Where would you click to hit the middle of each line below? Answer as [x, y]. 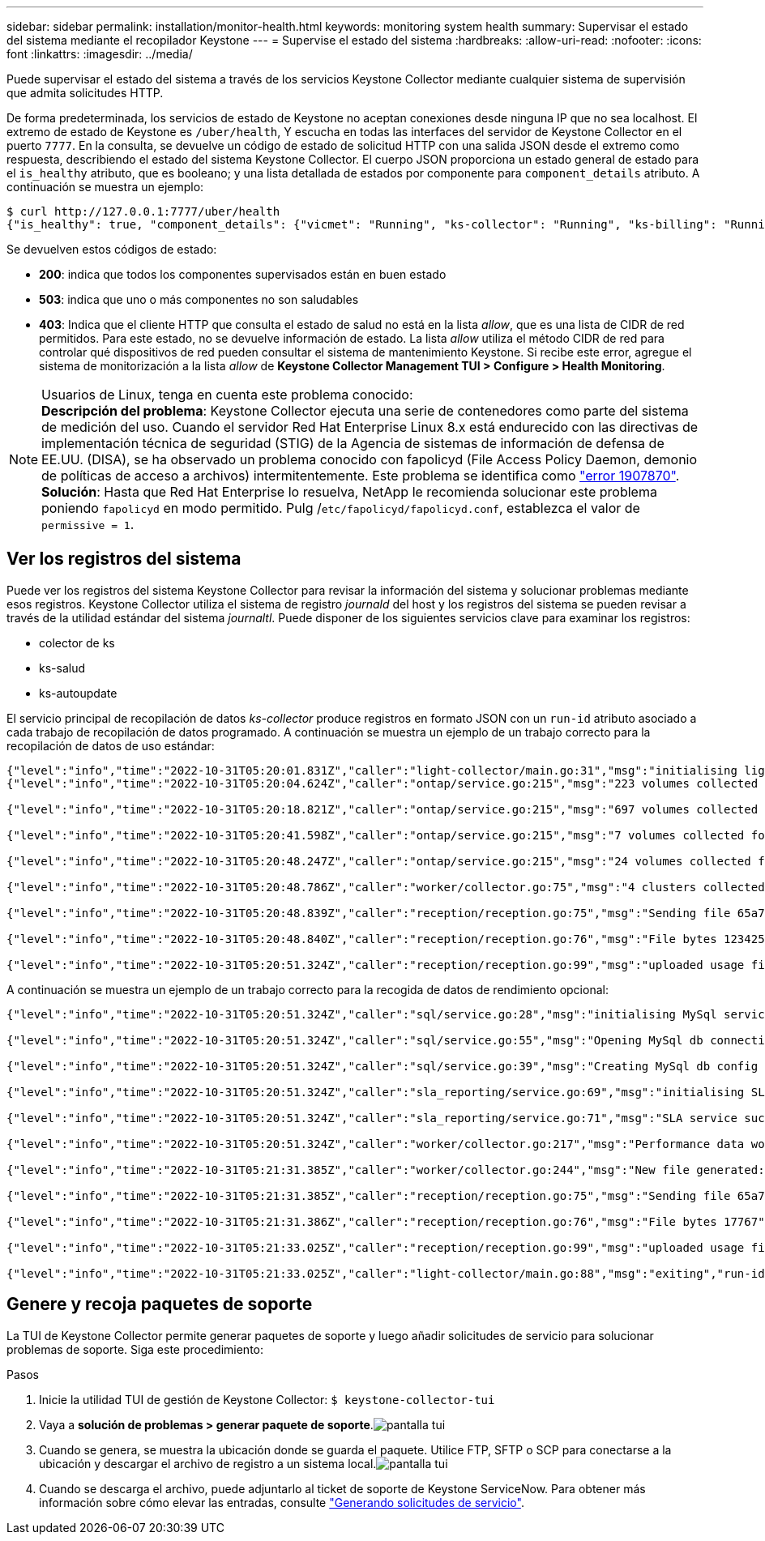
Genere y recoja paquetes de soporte [160, 1304]
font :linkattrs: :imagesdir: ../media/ [100, 54]
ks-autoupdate [78, 693]
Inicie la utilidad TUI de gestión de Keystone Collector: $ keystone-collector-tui [267, 1399]
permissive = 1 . [88, 524]
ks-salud [62, 668]
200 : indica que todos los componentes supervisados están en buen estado [243, 274]
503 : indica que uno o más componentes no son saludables [199, 299]
